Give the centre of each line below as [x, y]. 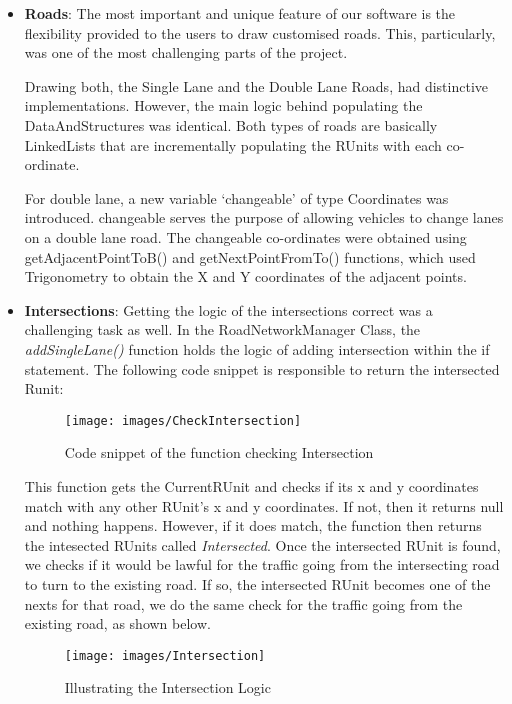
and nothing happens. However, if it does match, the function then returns [253, 525]
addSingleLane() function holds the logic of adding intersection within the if [257, 348]
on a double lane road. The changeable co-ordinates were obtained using [245, 236]
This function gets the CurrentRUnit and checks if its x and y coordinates [251, 485]
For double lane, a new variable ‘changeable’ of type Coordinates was [236, 197]
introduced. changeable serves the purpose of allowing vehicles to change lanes [264, 217]
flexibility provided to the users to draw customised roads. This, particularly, [260, 32]
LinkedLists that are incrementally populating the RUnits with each [233, 144]
